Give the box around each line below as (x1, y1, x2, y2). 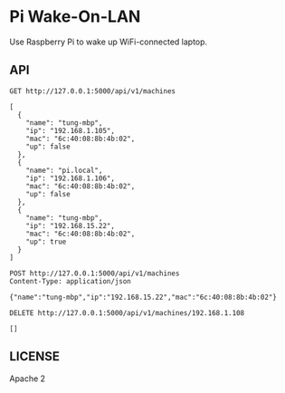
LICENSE (9, 349, 61, 364)
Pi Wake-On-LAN (9, 6, 141, 27)
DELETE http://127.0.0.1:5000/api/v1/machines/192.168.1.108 (9, 308, 245, 318)
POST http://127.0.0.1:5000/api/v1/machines (9, 269, 180, 278)
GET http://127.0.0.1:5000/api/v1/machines (9, 86, 176, 96)
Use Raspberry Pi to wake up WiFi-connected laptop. (9, 36, 208, 47)
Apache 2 (9, 373, 46, 384)
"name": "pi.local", (25, 166, 103, 175)
